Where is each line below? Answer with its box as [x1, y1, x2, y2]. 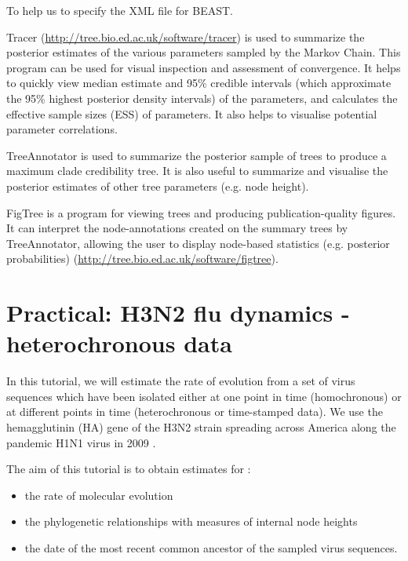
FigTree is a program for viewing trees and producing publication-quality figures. [6, 204, 396, 220]
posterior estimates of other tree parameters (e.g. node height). [6, 177, 309, 194]
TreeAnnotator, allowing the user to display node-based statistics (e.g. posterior [6, 235, 390, 251]
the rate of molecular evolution [24, 486, 173, 503]
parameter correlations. [6, 121, 118, 137]
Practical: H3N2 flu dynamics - [6, 297, 350, 329]
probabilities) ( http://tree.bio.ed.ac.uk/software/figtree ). [6, 250, 279, 267]
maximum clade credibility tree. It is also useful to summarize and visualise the [6, 162, 388, 179]
